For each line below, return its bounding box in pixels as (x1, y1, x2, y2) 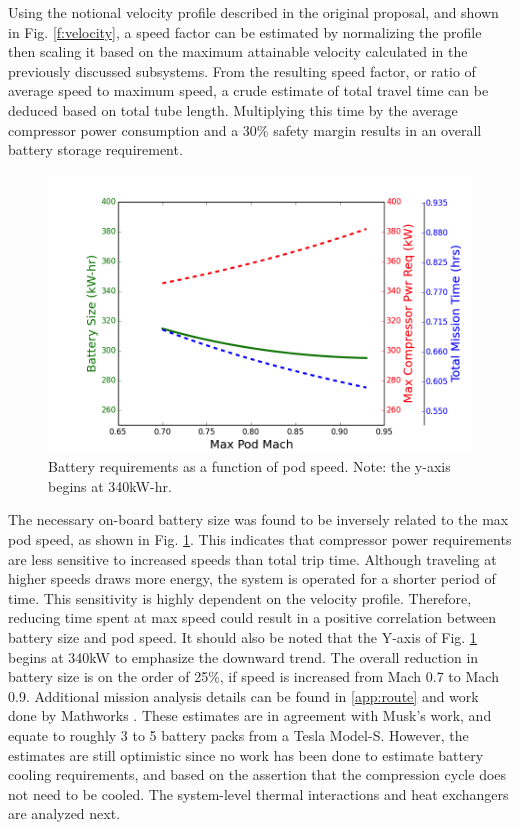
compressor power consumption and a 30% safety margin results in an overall (8, 119, 482, 140)
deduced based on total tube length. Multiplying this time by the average (8, 99, 458, 120)
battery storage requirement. (8, 139, 183, 160)
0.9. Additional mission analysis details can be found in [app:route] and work (8, 685, 479, 706)
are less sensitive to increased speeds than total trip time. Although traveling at (8, 548, 497, 569)
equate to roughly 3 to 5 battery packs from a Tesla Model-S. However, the (8, 725, 469, 745)
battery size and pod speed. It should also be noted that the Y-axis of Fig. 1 (8, 627, 477, 648)
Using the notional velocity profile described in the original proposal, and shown (8, 2, 499, 22)
